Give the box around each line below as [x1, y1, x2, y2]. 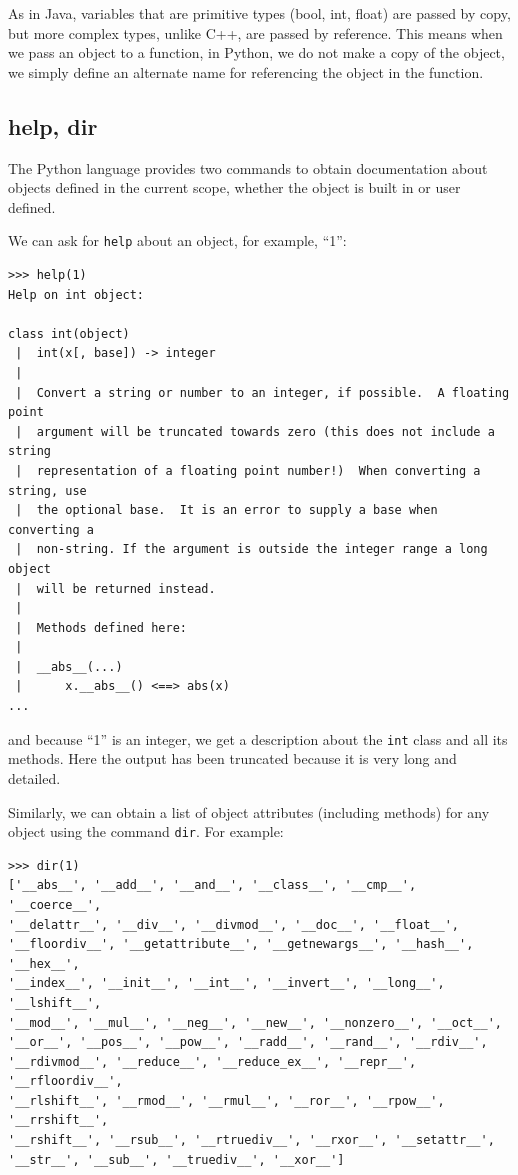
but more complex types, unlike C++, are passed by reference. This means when [8, 22, 503, 43]
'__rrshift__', [8, 1113, 109, 1128]
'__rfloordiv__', [8, 1074, 123, 1089]
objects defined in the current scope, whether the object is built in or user [8, 177, 461, 198]
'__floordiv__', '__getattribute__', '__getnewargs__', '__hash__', [8, 937, 474, 952]
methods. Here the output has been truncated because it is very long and [8, 748, 457, 769]
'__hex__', [8, 956, 80, 971]
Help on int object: [8, 287, 145, 302]
